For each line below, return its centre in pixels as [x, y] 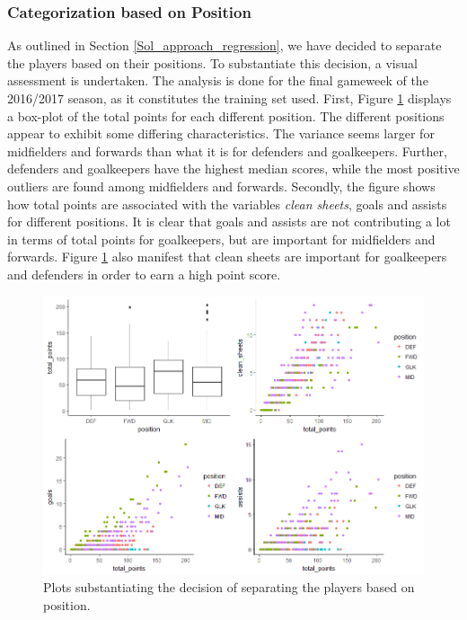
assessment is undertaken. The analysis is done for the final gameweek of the [218, 80]
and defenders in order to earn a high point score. [144, 274]
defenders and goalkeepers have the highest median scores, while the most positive [233, 168]
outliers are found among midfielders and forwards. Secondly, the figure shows [221, 186]
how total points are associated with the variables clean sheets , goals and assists [227, 204]
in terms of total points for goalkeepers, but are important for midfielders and [221, 239]
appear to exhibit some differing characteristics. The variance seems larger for [221, 133]
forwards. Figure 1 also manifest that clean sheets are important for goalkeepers [227, 257]
